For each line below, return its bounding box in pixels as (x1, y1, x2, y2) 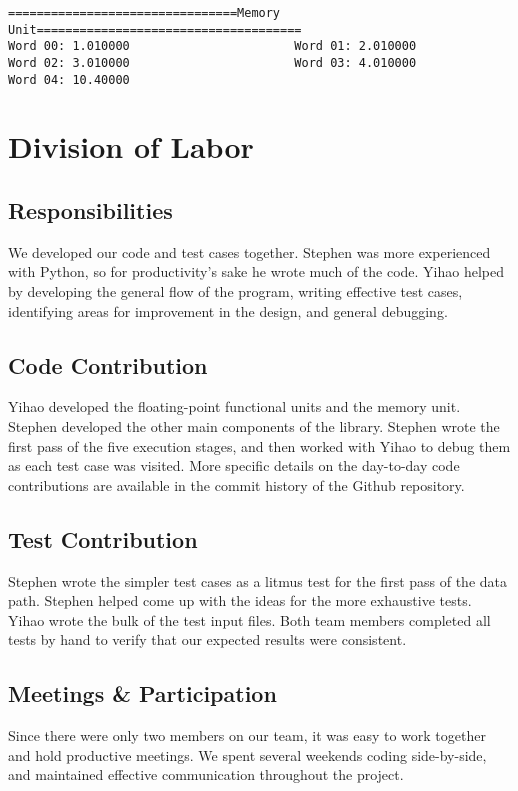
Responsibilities (8, 195, 173, 226)
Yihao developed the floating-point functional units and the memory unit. (8, 396, 461, 417)
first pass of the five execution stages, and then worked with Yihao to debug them (8, 435, 511, 456)
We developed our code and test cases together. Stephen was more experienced (8, 241, 491, 262)
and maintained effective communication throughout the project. (8, 764, 404, 785)
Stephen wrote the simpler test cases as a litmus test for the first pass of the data (8, 570, 508, 591)
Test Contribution (8, 523, 198, 554)
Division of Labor (8, 126, 254, 167)
